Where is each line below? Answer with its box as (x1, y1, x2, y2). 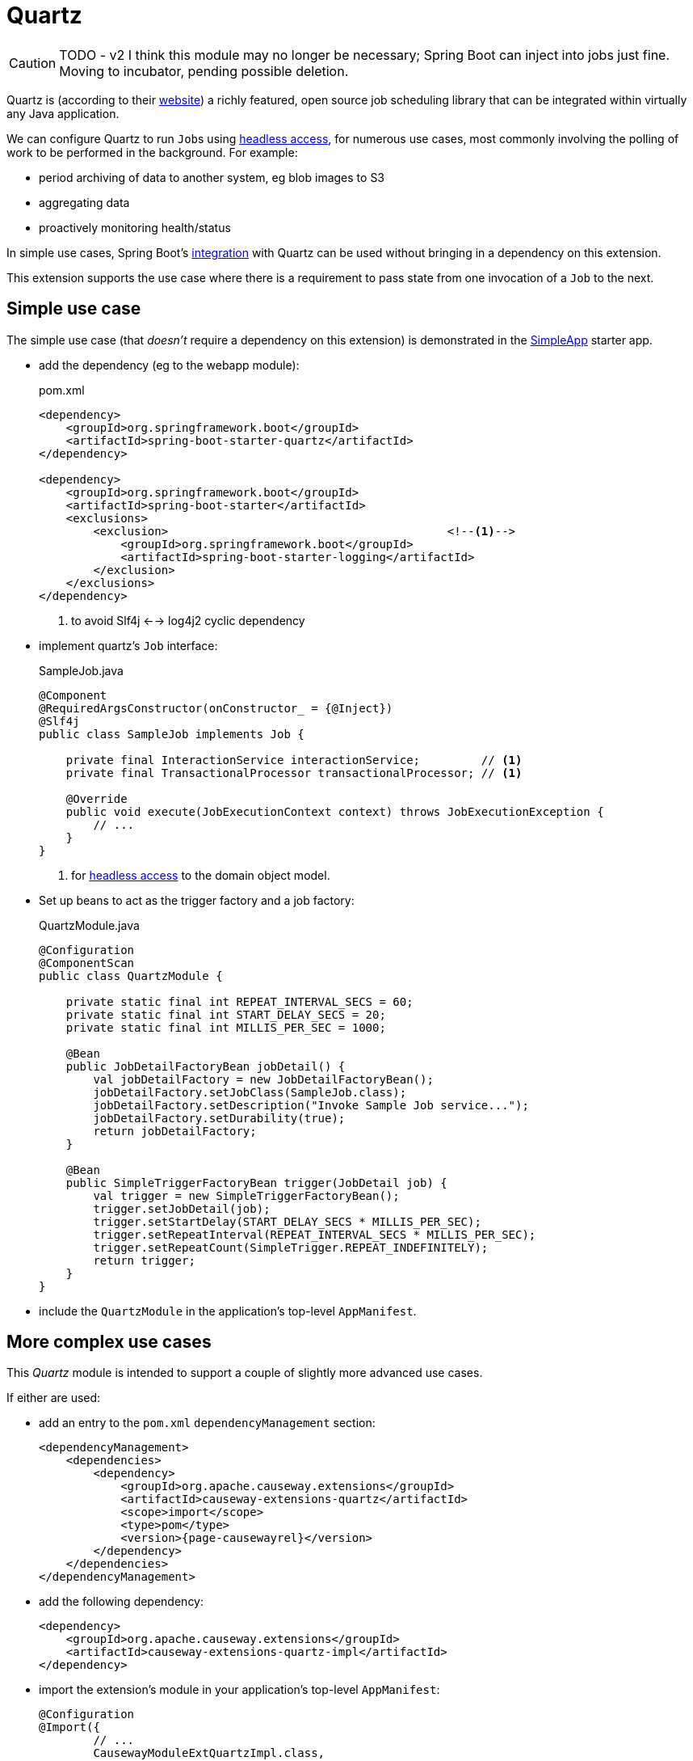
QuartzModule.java (39, 918, 140, 932)
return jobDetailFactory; (93, 1124, 257, 1138)
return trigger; (93, 1253, 195, 1267)
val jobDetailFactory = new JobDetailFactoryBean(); (93, 1072, 434, 1086)
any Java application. (6, 106, 120, 120)
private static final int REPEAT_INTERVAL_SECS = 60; (65, 995, 414, 1008)
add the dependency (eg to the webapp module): (39, 357, 300, 372)
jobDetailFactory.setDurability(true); (93, 1111, 346, 1125)
